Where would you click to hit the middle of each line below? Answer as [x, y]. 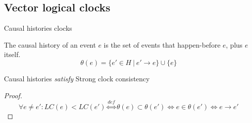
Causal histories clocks [38, 28]
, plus [234, 44]
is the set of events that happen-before [162, 44]
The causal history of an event [50, 44]
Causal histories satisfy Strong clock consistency [77, 78]
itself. [12, 54]
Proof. [13, 95]
